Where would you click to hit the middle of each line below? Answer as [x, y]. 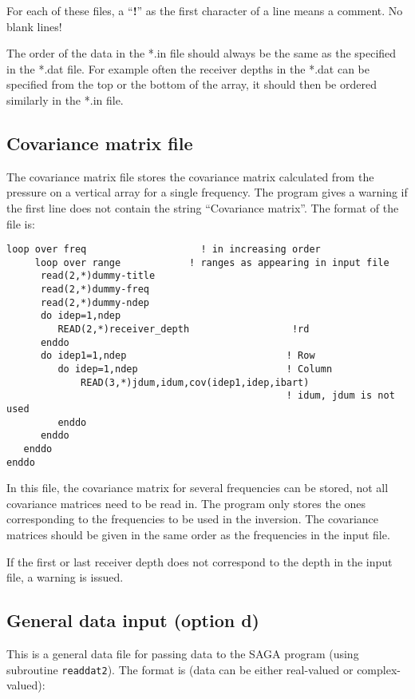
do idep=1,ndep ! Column [195, 369]
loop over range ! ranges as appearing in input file [212, 262]
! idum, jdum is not [340, 396]
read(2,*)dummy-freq [95, 290]
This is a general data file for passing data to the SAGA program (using [183, 654]
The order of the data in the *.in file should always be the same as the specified [202, 53]
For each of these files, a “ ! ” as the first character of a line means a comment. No [205, 10]
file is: [21, 223]
